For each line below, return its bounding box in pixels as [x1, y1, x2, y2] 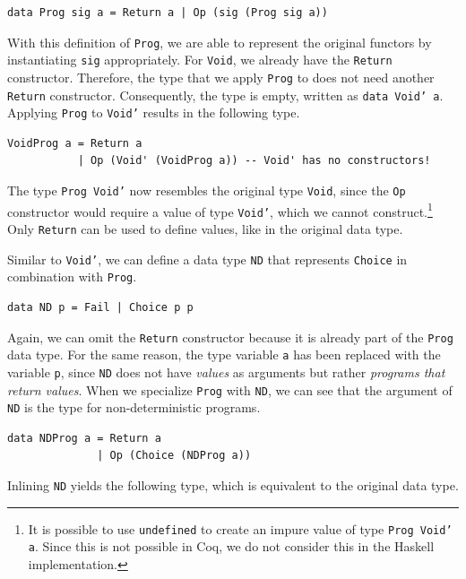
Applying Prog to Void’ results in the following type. [7, 103, 300, 122]
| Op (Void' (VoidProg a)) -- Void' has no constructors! [77, 154, 431, 168]
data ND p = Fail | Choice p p [7, 301, 194, 314]
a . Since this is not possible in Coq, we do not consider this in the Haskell [28, 537, 435, 556]
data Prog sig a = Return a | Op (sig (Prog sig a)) [7, 6, 328, 19]
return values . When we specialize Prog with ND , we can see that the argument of [7, 380, 453, 399]
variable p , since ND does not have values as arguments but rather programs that [7, 362, 445, 381]
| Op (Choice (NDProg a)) [97, 449, 252, 462]
